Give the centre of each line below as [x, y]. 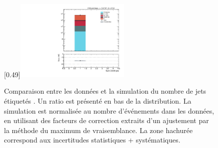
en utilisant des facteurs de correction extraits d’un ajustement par [106, 120]
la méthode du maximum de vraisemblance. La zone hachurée [98, 130]
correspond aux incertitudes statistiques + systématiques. [92, 140]
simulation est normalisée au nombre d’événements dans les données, [109, 110]
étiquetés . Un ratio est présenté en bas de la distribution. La [98, 101]
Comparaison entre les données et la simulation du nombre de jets [105, 91]
